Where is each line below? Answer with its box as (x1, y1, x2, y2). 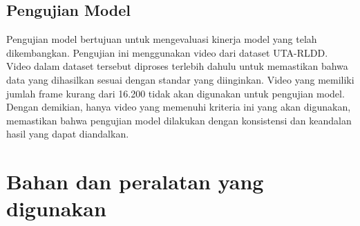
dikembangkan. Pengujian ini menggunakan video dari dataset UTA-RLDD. (6, 45, 328, 59)
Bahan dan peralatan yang (6, 167, 264, 196)
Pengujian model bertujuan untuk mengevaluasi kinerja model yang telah (6, 32, 317, 46)
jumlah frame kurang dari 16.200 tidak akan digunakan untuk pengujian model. (6, 86, 345, 100)
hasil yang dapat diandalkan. (6, 126, 129, 141)
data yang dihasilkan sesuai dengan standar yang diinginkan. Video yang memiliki (6, 72, 354, 86)
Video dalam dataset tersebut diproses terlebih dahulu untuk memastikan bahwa (6, 59, 348, 73)
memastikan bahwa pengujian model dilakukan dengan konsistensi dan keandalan (6, 113, 352, 127)
